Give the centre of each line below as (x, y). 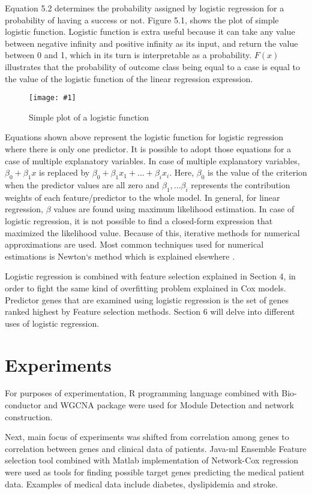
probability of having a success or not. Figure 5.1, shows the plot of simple (142, 19)
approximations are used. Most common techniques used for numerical (134, 244)
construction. (29, 416)
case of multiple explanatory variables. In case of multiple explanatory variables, (152, 160)
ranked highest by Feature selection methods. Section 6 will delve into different (150, 311)
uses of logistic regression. (52, 323)
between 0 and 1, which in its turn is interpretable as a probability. (128, 55)
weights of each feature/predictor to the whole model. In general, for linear (142, 197)
